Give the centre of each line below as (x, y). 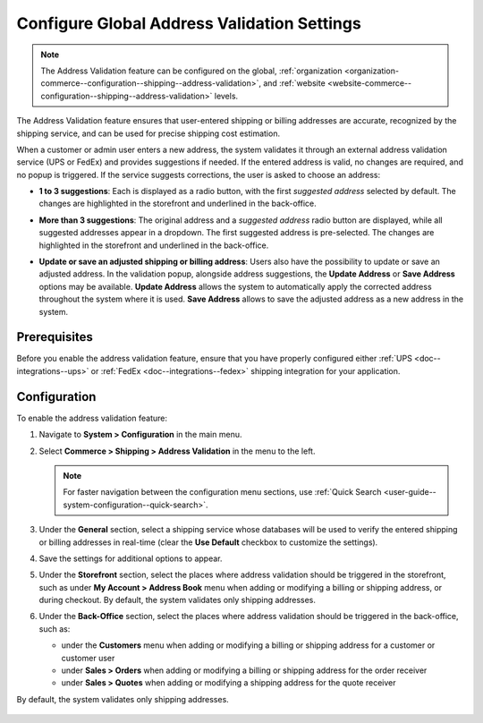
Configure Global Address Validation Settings (189, 23)
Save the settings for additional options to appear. (131, 558)
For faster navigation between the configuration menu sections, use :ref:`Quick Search (222, 492)
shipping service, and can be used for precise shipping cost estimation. (148, 133)
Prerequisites (55, 337)
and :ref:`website (294, 83)
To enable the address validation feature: (92, 418)
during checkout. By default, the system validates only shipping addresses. (178, 600)
